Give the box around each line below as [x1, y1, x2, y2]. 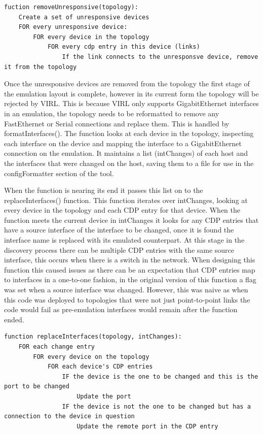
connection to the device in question [4, 413, 135, 420]
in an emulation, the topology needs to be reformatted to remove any [4, 108, 219, 118]
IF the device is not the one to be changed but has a [62, 403, 251, 410]
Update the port [77, 392, 131, 400]
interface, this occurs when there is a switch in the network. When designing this [4, 254, 255, 265]
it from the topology [4, 63, 77, 71]
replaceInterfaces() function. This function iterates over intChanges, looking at [4, 194, 248, 205]
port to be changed [4, 383, 69, 390]
